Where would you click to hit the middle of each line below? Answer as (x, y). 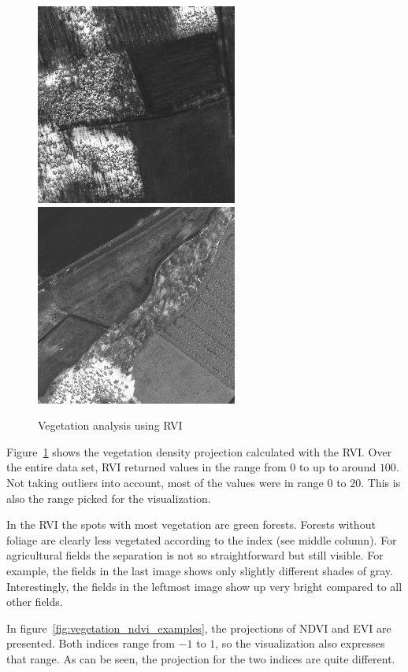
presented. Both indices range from (91, 643)
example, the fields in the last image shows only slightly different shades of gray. (200, 570)
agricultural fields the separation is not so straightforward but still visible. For (195, 555)
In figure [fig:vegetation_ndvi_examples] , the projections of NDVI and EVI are (199, 628)
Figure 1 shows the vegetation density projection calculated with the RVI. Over (199, 451)
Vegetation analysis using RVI (110, 425)
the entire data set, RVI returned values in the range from (147, 467)
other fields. (35, 602)
